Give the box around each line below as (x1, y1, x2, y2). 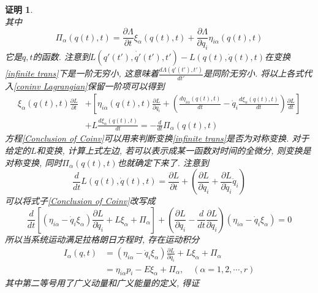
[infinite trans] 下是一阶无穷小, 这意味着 (5, 67, 159, 80)
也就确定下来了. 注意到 (117, 156, 209, 169)
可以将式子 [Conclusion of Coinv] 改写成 (5, 194, 156, 207)
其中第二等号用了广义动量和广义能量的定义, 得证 (5, 276, 200, 289)
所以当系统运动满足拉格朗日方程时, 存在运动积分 (5, 232, 200, 245)
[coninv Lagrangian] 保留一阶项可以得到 (13, 79, 165, 92)
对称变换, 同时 (5, 156, 62, 169)
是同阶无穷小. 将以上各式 (203, 67, 304, 80)
